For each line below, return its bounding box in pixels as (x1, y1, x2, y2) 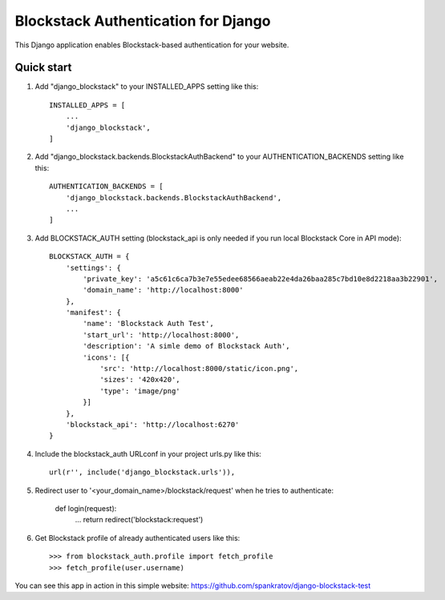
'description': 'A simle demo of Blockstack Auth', (83, 341, 290, 351)
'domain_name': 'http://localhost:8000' (83, 285, 244, 295)
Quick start (14, 61, 72, 74)
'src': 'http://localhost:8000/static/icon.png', (99, 364, 299, 373)
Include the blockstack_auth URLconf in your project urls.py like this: (34, 449, 262, 458)
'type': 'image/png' (99, 386, 180, 396)
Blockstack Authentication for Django (14, 12, 271, 30)
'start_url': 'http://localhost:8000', (83, 330, 240, 340)
